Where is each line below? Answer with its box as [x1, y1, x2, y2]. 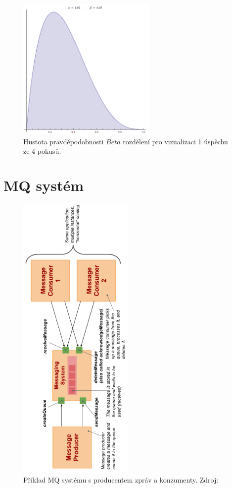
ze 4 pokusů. [23, 146, 61, 156]
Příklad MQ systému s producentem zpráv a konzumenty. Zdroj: [23, 475, 219, 485]
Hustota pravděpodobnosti [23, 136, 104, 146]
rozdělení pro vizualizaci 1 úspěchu [123, 136, 228, 146]
